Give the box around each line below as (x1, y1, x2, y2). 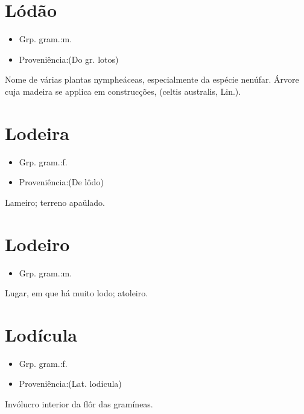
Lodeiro (5, 231, 70, 256)
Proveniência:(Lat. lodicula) (19, 377, 122, 390)
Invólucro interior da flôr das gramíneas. (5, 398, 153, 410)
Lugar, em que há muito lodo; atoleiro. (5, 287, 148, 299)
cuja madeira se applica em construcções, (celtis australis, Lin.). (5, 84, 241, 97)
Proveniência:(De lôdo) (19, 176, 104, 188)
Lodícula (5, 322, 77, 346)
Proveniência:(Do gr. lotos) (19, 53, 119, 65)
